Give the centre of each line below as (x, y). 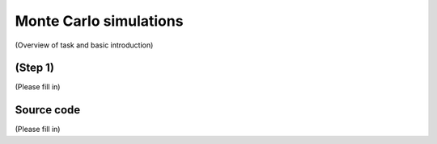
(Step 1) (34, 68)
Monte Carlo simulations (99, 21)
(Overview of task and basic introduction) (84, 45)
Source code (48, 110)
